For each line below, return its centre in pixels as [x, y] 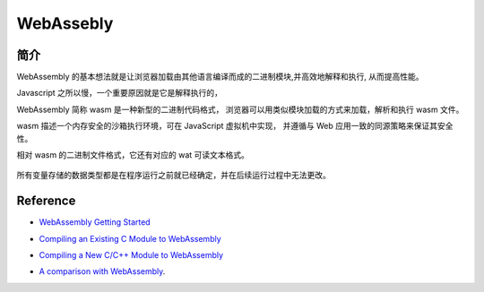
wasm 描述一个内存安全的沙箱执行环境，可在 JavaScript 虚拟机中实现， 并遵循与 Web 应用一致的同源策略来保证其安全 [235, 126]
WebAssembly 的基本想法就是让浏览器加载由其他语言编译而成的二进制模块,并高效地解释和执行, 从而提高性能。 [220, 77]
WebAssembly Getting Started [95, 222]
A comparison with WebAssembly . [102, 271]
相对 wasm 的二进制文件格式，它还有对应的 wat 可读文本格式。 [133, 155]
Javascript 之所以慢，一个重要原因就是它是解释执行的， [120, 93]
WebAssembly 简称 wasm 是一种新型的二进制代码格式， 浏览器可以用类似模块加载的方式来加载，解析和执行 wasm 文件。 [240, 109]
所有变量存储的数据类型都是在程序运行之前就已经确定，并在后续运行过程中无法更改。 [173, 176]
